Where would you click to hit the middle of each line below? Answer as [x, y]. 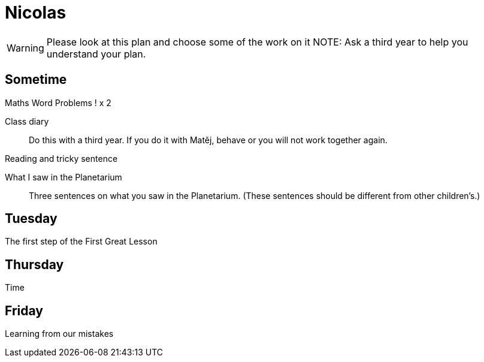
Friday [24, 310]
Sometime [36, 80]
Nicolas [36, 13]
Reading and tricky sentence [61, 158]
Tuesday [31, 219]
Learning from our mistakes [59, 334]
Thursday [34, 264]
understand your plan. [96, 54]
